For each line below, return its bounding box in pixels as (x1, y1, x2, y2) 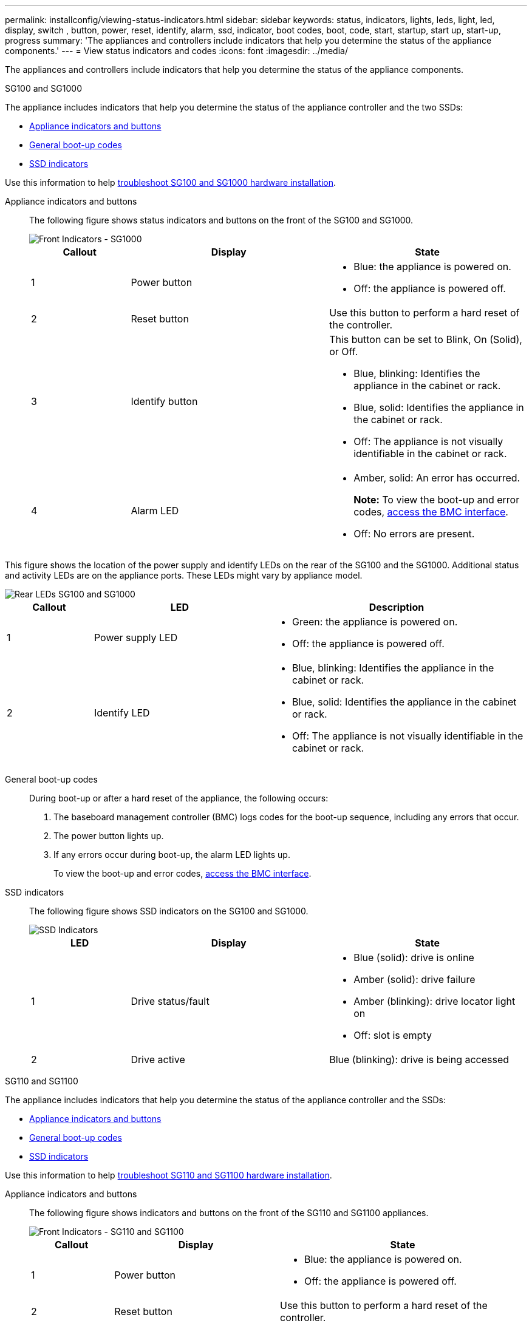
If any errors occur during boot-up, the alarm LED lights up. (53, 849, 290, 860)
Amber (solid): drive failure (353, 973, 476, 985)
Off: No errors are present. (353, 528, 475, 540)
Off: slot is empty (353, 1029, 432, 1041)
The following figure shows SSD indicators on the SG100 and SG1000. (29, 906, 309, 916)
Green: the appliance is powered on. (292, 616, 458, 628)
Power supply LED (94, 631, 178, 644)
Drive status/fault (131, 995, 210, 1007)
